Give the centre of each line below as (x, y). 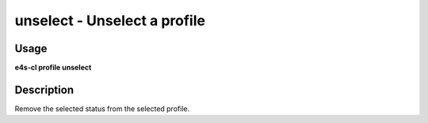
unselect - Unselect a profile (110, 20)
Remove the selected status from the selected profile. (102, 108)
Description (44, 89)
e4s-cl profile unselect (53, 68)
